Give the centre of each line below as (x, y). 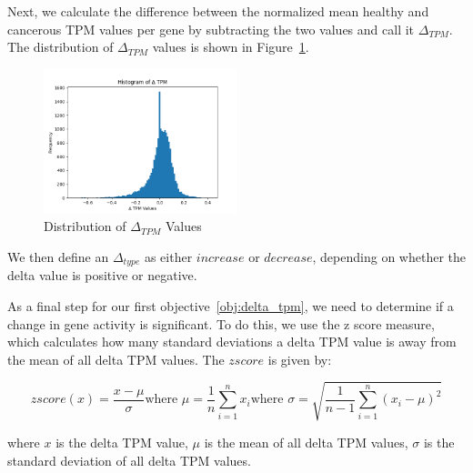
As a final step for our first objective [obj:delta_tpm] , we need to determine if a (231, 306)
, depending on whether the (389, 256)
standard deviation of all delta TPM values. (129, 460)
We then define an (58, 256)
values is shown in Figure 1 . (231, 47)
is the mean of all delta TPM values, (306, 442)
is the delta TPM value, (122, 442)
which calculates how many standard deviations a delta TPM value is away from (232, 342)
